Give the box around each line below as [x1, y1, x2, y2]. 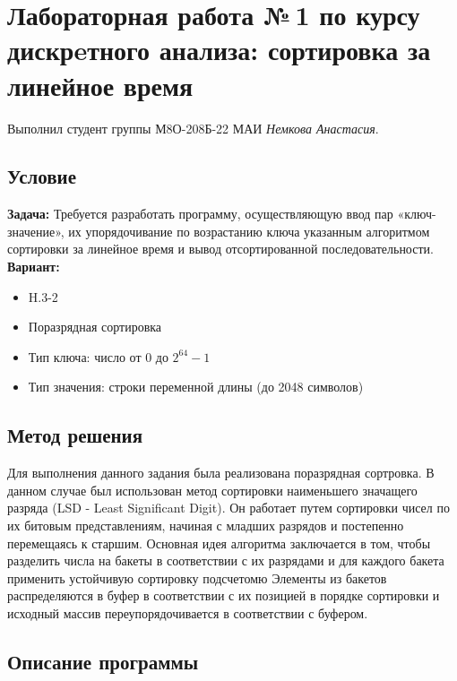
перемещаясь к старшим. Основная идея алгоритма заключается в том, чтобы [7, 533, 431, 552]
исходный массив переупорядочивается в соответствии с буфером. [7, 604, 368, 622]
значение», [7, 221, 65, 240]
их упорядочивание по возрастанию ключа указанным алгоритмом [68, 221, 430, 240]
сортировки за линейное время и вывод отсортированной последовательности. [7, 239, 434, 258]
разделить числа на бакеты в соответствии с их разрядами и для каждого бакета [7, 551, 444, 570]
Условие [7, 162, 76, 190]
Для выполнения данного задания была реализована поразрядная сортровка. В [7, 463, 435, 482]
